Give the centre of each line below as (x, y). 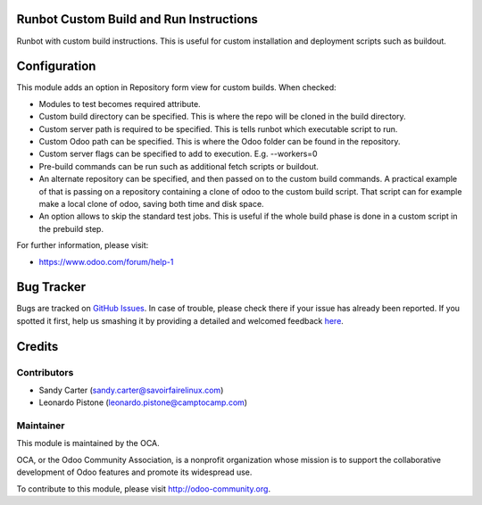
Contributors (45, 372)
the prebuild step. (71, 228)
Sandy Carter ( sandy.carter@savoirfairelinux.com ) (131, 390)
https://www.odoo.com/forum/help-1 (106, 261)
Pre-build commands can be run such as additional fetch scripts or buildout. (179, 166)
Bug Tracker (51, 287)
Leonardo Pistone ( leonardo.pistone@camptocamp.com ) (143, 402)
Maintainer (41, 426)
